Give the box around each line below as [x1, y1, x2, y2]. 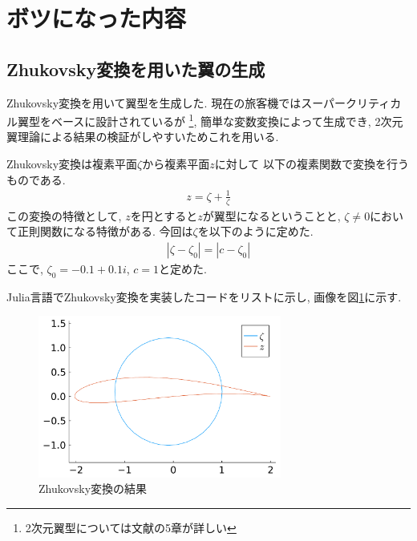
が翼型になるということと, [202, 207, 341, 224]
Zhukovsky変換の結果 [38, 480, 148, 497]
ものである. [6, 171, 66, 188]
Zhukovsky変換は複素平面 [6, 155, 138, 172]
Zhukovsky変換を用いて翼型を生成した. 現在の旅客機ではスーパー [6, 94, 346, 111]
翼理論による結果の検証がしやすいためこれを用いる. [6, 128, 279, 145]
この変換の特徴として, [6, 207, 122, 224]
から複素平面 [142, 155, 210, 172]
